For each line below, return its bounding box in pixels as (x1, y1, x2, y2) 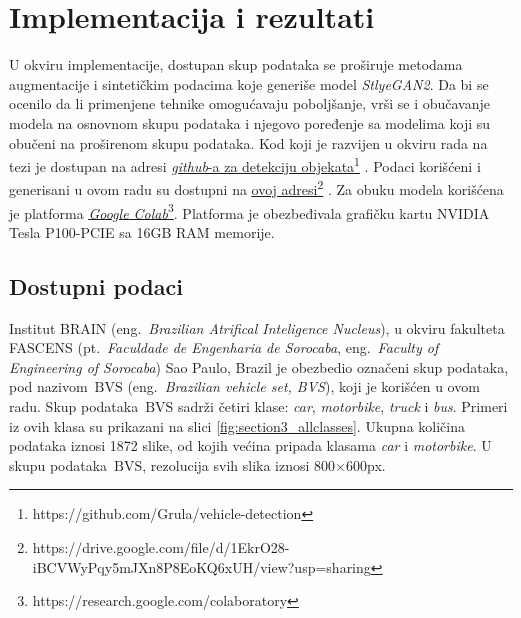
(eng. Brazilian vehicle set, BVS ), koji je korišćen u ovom (127, 376, 480, 397)
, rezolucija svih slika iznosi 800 (142, 454, 336, 475)
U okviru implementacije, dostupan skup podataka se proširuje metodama (9, 54, 463, 75)
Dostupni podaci (9, 270, 183, 301)
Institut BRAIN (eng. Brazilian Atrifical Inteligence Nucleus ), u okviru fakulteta (9, 317, 505, 338)
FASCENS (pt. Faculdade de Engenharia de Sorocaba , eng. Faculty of (9, 337, 439, 358)
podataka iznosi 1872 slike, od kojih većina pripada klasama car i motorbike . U (9, 435, 492, 456)
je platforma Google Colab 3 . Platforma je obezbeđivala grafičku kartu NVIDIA (9, 199, 490, 223)
